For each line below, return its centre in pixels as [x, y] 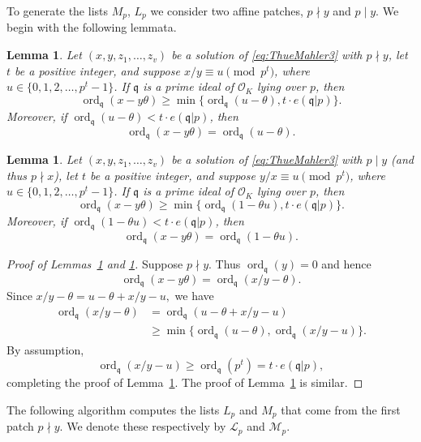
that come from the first [341, 409]
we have [194, 296]
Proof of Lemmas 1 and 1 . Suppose [95, 264]
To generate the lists [58, 11]
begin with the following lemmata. [92, 27]
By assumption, [45, 349]
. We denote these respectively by [143, 426]
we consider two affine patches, [227, 11]
